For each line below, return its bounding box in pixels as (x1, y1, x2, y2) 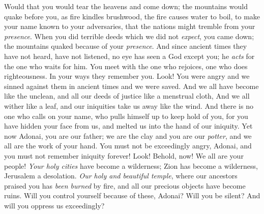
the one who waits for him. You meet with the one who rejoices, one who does (4, 60, 248, 71)
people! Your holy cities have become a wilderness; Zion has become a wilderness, (4, 160, 258, 171)
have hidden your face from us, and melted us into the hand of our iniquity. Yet (4, 120, 253, 131)
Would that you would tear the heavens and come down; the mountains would (4, 1, 248, 11)
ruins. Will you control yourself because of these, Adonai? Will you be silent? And (4, 190, 260, 201)
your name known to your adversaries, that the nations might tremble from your (4, 21, 255, 32)
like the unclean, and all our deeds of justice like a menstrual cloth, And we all (4, 90, 250, 101)
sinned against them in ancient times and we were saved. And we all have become (4, 80, 259, 91)
